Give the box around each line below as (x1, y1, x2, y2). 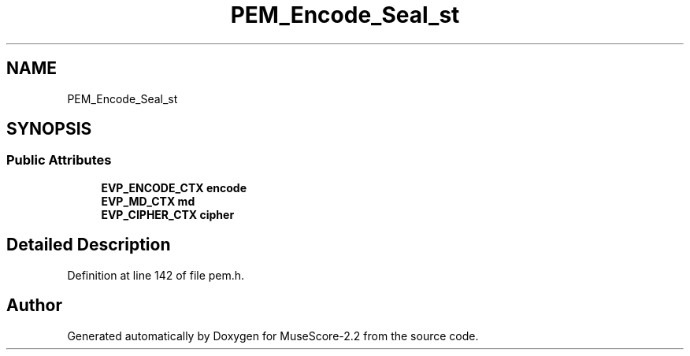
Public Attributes (6, 152, 112, 169)
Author (6, 295, 62, 316)
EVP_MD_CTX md (101, 194, 195, 208)
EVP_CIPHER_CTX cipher (101, 207, 235, 221)
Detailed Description (6, 235, 171, 255)
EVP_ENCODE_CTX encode (101, 180, 247, 195)
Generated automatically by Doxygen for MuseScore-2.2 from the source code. (67, 328, 479, 343)
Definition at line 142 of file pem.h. (67, 268, 245, 282)
